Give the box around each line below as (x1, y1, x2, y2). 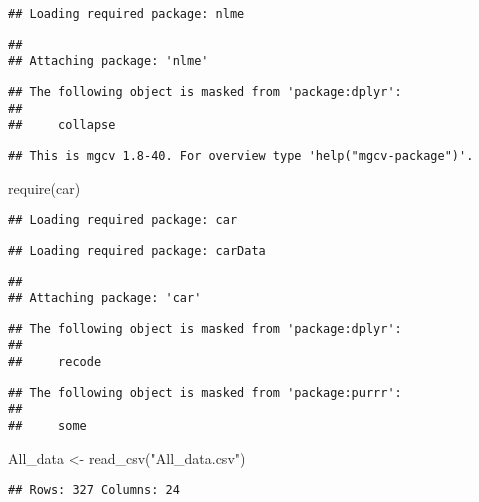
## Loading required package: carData (8, 243, 266, 258)
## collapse (8, 118, 116, 133)
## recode (8, 355, 102, 370)
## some (8, 419, 87, 434)
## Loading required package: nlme (8, 7, 245, 21)
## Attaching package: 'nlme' (8, 54, 209, 69)
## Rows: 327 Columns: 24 (8, 483, 180, 498)
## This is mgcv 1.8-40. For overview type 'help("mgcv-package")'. (8, 148, 474, 163)
